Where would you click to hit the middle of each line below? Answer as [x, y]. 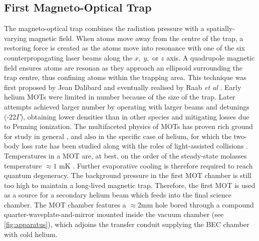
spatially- [221, 28]
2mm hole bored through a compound [196, 204]
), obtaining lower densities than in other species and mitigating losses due [135, 116]
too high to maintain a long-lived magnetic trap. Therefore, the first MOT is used [130, 185]
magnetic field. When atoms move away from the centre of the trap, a [136, 38]
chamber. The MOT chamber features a [65, 204]
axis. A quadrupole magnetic [211, 57]
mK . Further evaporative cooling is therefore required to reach [156, 165]
